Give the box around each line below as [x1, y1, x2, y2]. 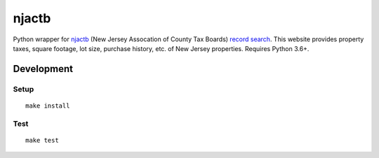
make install [25, 101, 70, 110]
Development [13, 63, 74, 75]
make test [25, 136, 59, 144]
